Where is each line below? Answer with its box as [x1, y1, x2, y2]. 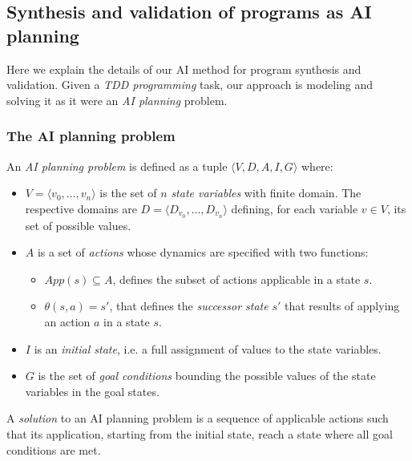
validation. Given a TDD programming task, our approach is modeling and [6, 76, 374, 93]
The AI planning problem [6, 126, 176, 146]
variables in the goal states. [25, 382, 160, 399]
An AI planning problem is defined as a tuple [6, 157, 228, 174]
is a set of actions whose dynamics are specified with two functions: [37, 244, 369, 261]
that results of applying [284, 297, 400, 314]
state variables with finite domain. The [171, 184, 362, 201]
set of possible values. [25, 216, 131, 233]
